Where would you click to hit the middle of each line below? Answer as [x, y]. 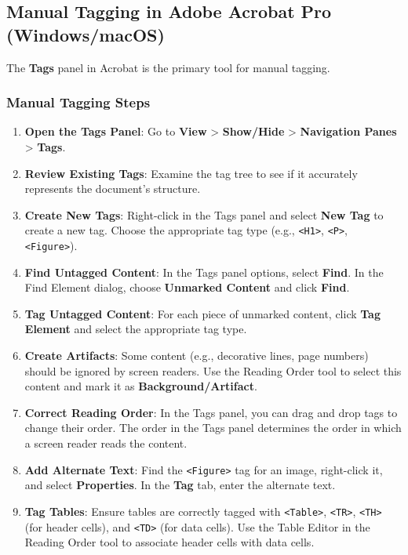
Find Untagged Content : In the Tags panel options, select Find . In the [204, 272]
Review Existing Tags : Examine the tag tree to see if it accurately [191, 173]
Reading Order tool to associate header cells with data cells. [169, 542]
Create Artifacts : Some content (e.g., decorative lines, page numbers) [197, 355]
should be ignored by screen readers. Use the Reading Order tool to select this [213, 370]
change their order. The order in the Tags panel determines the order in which [213, 428]
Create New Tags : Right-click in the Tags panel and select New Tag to [204, 214]
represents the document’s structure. [113, 189]
